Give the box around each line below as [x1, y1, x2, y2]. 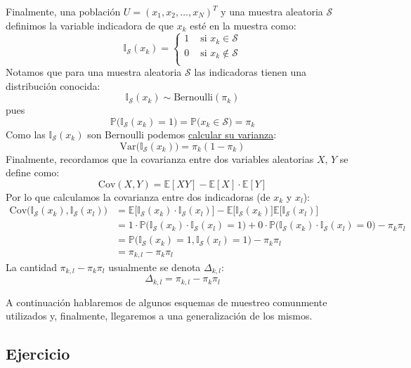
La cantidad [6, 259, 57, 274]
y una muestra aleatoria [221, 4, 323, 18]
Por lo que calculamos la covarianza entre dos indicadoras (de [6, 189, 270, 204]
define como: [6, 165, 60, 180]
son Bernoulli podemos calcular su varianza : [87, 127, 277, 142]
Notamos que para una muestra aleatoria [6, 65, 182, 79]
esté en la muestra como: [190, 18, 296, 32]
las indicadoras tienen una [194, 65, 307, 79]
